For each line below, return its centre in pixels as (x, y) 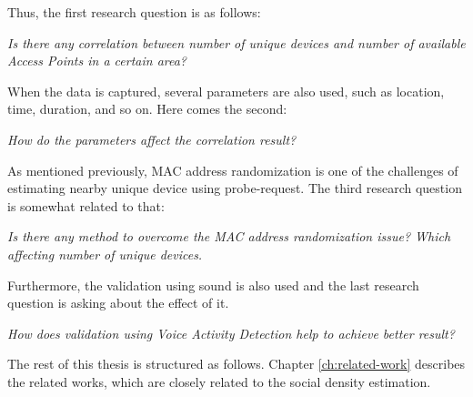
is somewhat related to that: (86, 205)
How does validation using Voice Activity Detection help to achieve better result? (231, 333)
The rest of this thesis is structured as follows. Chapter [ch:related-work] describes (236, 364)
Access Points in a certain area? (97, 61)
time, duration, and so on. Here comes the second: (147, 109)
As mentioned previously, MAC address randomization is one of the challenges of (233, 170)
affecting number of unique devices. (105, 254)
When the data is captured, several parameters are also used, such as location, (226, 91)
